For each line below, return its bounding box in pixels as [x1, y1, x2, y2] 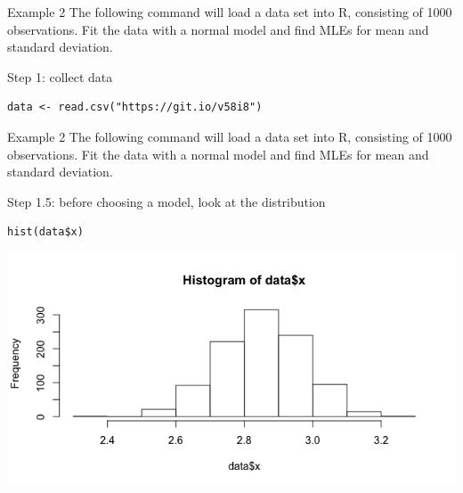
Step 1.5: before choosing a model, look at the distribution [7, 192, 326, 210]
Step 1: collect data [7, 67, 113, 86]
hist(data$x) [7, 226, 84, 239]
